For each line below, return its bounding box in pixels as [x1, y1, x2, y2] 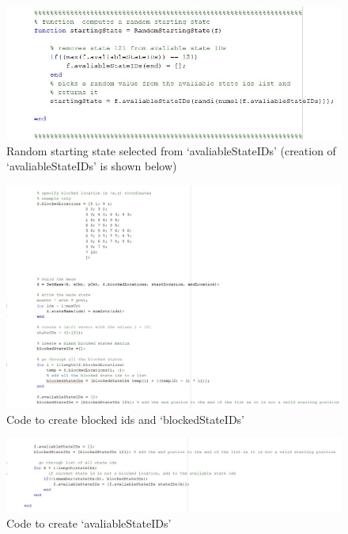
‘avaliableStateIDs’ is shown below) [6, 158, 177, 174]
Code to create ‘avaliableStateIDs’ [6, 515, 172, 532]
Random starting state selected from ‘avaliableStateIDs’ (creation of [6, 142, 336, 158]
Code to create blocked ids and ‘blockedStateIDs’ [6, 410, 244, 427]
